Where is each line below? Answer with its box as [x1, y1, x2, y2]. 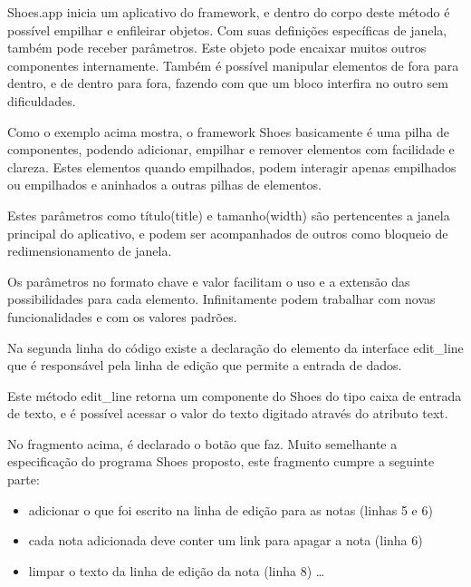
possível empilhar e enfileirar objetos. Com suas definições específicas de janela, [7, 20, 447, 39]
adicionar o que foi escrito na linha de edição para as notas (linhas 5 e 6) [28, 500, 433, 519]
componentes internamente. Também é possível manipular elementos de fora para [7, 55, 459, 74]
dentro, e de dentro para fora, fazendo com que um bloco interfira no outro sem [7, 73, 448, 93]
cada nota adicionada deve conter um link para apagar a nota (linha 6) [28, 531, 423, 550]
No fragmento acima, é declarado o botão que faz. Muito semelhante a [7, 434, 398, 453]
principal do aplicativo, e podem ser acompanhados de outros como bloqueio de [7, 223, 448, 242]
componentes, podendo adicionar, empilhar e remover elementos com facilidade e [7, 140, 455, 159]
